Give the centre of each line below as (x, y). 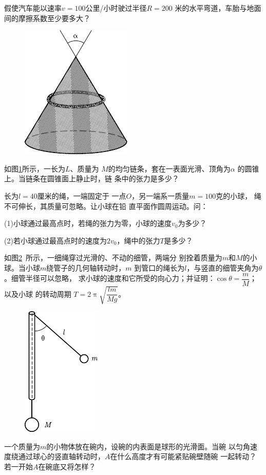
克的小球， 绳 (239, 195)
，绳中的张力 (138, 240)
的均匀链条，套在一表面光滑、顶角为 (169, 168)
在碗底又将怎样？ (67, 466)
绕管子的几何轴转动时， (86, 267)
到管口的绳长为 (159, 267)
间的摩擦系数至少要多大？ (47, 18)
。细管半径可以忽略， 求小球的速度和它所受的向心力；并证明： (110, 278)
